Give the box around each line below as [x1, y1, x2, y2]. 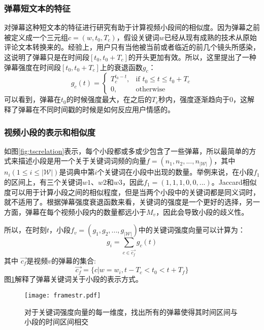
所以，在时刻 [4, 224, 47, 235]
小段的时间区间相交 [24, 316, 88, 327]
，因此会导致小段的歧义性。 [156, 206, 249, 217]
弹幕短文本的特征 [4, 2, 71, 14]
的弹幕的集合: [51, 255, 96, 266]
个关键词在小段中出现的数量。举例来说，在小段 [97, 167, 254, 177]
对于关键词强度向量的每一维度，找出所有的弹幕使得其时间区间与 [24, 306, 238, 317]
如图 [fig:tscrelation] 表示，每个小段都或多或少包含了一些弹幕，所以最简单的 [4, 145, 249, 156]
